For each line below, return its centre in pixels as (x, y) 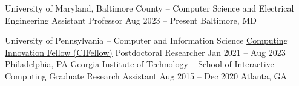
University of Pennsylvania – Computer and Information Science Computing (146, 40)
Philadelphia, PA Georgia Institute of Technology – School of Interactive (140, 64)
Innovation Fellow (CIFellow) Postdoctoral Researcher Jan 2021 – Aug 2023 (145, 52)
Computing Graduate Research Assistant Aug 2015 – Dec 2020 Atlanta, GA (146, 75)
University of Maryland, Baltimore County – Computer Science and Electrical (149, 8)
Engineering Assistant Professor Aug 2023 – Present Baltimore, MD (131, 20)
